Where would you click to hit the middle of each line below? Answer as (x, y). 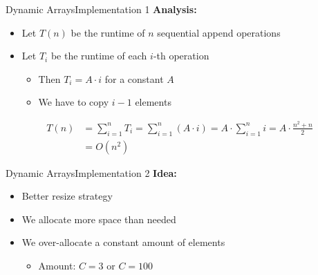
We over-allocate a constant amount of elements (123, 242)
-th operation (181, 56)
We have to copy (74, 102)
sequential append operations (219, 32)
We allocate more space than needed (99, 219)
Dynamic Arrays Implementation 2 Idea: (91, 172)
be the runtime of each (99, 56)
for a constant (134, 78)
